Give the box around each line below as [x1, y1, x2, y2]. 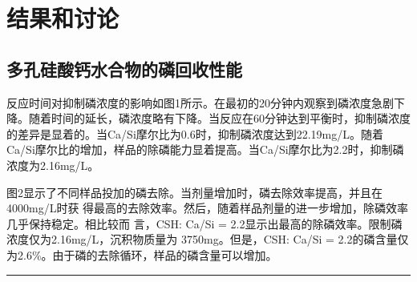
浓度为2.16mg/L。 [6, 156, 99, 173]
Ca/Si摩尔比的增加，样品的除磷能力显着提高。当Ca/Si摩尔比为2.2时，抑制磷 [6, 141, 404, 158]
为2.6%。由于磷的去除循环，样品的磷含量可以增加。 [6, 246, 277, 263]
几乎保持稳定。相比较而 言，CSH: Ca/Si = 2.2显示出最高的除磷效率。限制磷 [6, 215, 403, 232]
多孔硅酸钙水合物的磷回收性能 [6, 56, 242, 81]
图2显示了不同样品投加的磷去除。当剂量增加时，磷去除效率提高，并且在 [6, 183, 383, 200]
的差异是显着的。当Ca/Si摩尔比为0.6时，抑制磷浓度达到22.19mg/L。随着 [6, 125, 383, 142]
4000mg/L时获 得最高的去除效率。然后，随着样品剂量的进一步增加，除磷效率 [6, 199, 409, 216]
